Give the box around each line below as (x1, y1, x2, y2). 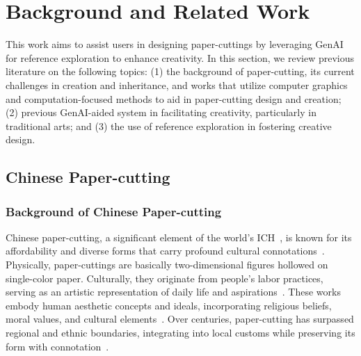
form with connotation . (6, 339, 109, 353)
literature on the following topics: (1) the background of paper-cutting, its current (6, 64, 355, 79)
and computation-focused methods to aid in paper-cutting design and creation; (6, 91, 342, 106)
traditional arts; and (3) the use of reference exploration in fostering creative (6, 118, 332, 133)
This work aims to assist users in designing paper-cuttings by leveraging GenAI (6, 37, 344, 51)
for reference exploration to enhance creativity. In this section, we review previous (6, 50, 354, 65)
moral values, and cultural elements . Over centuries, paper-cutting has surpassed (6, 311, 354, 326)
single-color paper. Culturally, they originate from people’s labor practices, (6, 270, 323, 285)
